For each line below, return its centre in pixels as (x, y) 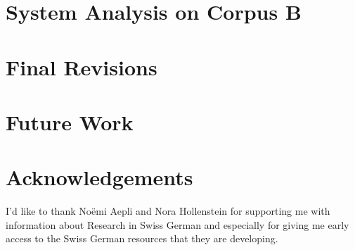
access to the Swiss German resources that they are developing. (142, 238)
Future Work (70, 121)
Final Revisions (82, 67)
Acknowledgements (99, 177)
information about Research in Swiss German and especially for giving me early (177, 224)
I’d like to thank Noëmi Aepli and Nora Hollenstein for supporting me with (168, 211)
